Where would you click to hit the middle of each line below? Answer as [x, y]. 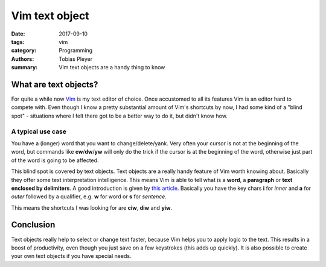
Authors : [23, 59]
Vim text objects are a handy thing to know [112, 68]
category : [24, 51]
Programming [76, 51]
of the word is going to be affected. [55, 160]
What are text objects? [55, 84]
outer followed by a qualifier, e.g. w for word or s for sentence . [89, 196]
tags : [18, 42]
